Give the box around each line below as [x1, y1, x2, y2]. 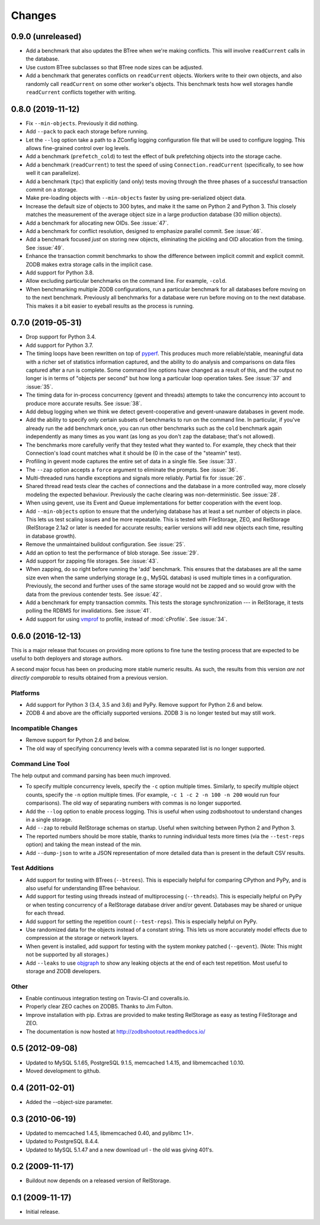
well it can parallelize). [25, 170, 81, 177]
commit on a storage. [25, 186, 78, 193]
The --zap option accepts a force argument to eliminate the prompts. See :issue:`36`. [25, 466, 238, 473]
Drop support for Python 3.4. [25, 333, 97, 340]
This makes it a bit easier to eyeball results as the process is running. [25, 302, 194, 310]
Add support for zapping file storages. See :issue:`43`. [25, 557, 159, 564]
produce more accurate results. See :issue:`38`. [25, 400, 142, 407]
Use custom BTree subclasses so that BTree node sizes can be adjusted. [25, 63, 203, 71]
